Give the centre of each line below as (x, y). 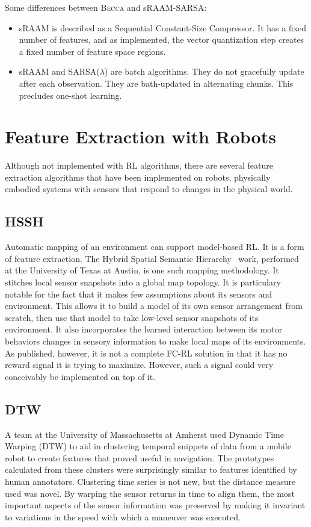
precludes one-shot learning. (70, 95)
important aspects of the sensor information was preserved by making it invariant (155, 505)
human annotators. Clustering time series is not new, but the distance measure (150, 481)
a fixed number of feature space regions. (92, 51)
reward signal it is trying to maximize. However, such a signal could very (139, 365)
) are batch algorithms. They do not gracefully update (204, 71)
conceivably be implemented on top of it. (80, 376)
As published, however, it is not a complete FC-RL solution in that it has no (146, 353)
